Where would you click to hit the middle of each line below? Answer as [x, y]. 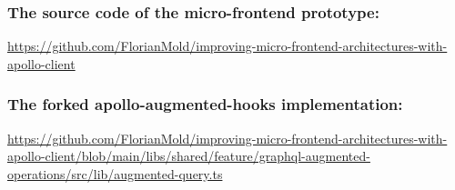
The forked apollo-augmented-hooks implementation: [205, 104]
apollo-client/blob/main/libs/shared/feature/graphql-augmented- [189, 156]
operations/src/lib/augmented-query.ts [115, 173]
